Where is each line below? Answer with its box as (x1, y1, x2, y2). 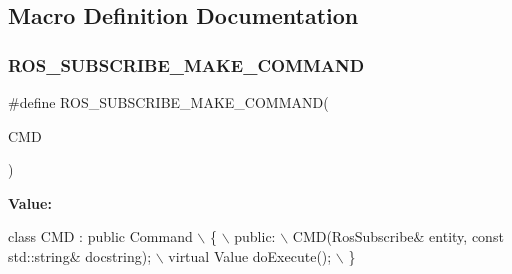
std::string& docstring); (8, 245, 152, 266)
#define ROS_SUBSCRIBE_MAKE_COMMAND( (8, 92, 329, 112)
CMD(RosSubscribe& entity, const (292, 226, 504, 247)
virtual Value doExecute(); (168, 245, 332, 266)
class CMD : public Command (8, 226, 193, 247)
